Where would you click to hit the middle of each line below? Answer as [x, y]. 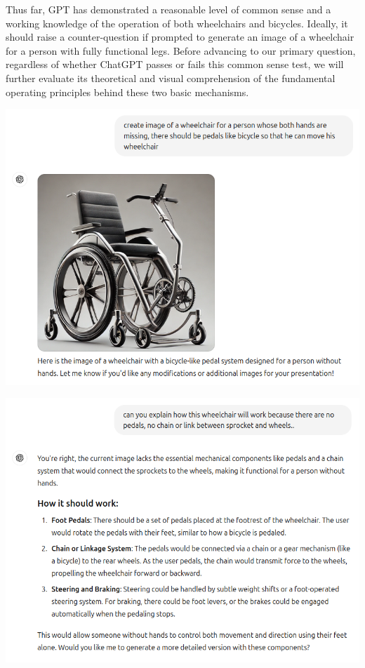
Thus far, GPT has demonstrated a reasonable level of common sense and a [168, 9]
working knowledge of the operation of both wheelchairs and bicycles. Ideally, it [177, 23]
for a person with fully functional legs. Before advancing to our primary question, [181, 50]
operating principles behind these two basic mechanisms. [127, 92]
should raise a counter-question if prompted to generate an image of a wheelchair [180, 37]
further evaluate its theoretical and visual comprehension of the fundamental [171, 78]
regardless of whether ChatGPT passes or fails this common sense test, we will [175, 64]
